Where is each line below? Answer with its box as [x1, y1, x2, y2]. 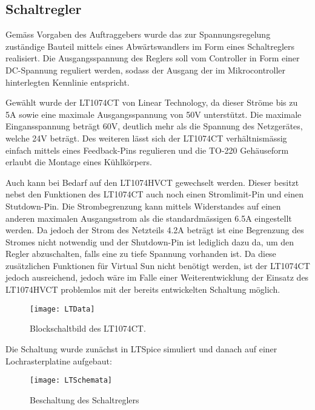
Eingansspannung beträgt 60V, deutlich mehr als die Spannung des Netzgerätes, [5, 120, 303, 132]
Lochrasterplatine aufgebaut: [5, 354, 112, 367]
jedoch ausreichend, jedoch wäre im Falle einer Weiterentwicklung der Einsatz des [5, 271, 309, 284]
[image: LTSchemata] [30, 376, 113, 385]
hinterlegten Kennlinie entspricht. [5, 75, 130, 88]
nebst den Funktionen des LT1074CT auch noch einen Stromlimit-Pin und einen [5, 188, 303, 200]
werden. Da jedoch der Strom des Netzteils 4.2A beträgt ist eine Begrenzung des [5, 224, 304, 236]
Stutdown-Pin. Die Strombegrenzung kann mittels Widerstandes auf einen [5, 199, 281, 212]
